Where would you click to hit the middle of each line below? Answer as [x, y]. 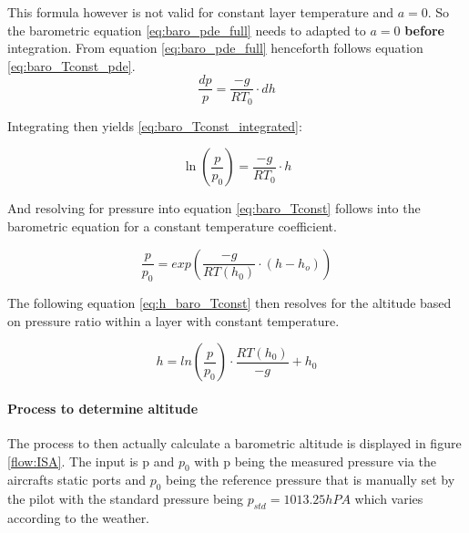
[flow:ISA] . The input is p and [91, 461]
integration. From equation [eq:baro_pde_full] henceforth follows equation [215, 48]
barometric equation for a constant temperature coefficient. [172, 226]
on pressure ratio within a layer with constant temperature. [173, 320]
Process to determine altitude [103, 408]
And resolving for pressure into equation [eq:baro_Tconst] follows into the [214, 208]
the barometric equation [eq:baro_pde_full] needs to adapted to [187, 30]
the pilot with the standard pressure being [125, 499]
